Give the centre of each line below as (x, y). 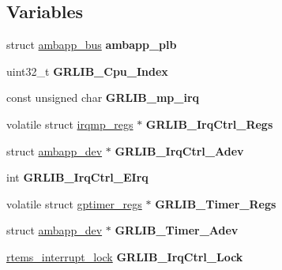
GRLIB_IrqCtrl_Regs (209, 124)
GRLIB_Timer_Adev (177, 230)
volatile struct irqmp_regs (70, 124)
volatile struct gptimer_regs (74, 203)
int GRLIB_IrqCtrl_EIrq (77, 177)
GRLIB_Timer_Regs (216, 203)
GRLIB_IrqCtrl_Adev (179, 150)
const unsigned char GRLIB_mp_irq (103, 97)
